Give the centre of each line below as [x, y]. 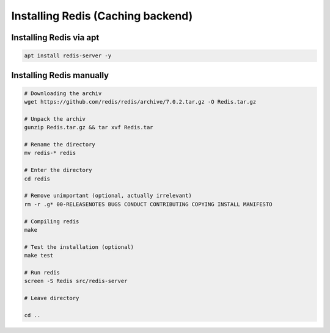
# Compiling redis [52, 221]
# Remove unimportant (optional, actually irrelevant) [108, 196]
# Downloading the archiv [63, 93]
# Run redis [42, 272]
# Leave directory [52, 298]
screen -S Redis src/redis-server [76, 281]
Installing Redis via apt [55, 38]
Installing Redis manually [60, 75]
